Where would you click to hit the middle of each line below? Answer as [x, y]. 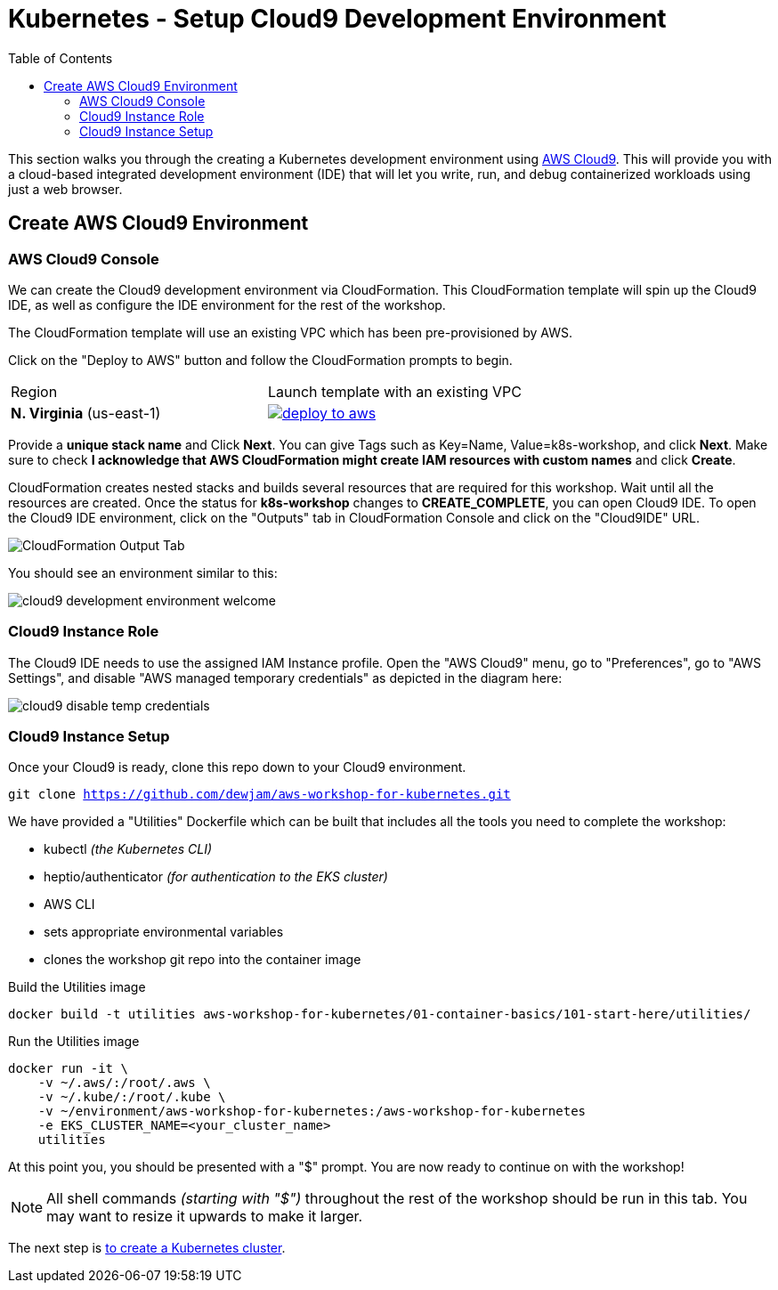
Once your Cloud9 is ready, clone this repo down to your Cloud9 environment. [237, 767]
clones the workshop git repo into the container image [203, 960]
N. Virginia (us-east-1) [86, 413]
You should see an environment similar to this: [143, 572]
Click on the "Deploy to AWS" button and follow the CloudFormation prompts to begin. [260, 360]
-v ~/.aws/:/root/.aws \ [124, 1083]
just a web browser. [65, 189]
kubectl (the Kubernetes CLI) [128, 849]
